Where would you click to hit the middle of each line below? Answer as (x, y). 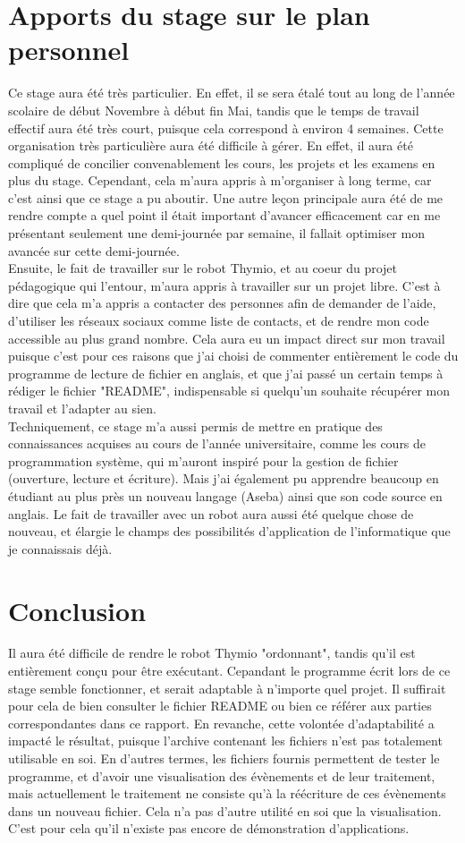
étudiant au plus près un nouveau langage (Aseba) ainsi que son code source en (225, 495)
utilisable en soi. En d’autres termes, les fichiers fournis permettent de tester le (224, 758)
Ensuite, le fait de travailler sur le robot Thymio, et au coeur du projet (203, 268)
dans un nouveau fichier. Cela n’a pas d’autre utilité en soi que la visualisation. (225, 810)
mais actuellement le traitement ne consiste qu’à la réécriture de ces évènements (227, 793)
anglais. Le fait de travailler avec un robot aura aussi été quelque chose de (211, 513)
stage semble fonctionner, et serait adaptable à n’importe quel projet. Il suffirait (227, 688)
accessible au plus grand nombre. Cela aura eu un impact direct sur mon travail (227, 338)
